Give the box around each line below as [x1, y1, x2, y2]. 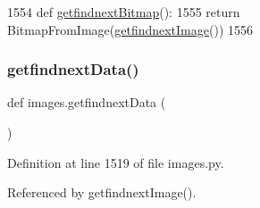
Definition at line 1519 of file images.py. [7, 153, 224, 171]
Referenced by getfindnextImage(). [7, 183, 197, 202]
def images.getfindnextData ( [7, 93, 166, 112]
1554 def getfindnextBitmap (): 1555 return [7, 3, 240, 21]
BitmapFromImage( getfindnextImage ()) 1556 [7, 20, 254, 38]
